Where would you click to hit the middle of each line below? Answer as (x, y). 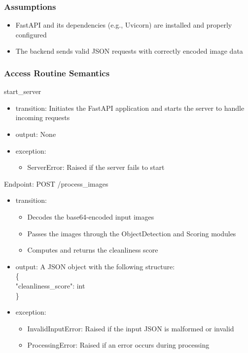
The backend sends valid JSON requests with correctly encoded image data (129, 51)
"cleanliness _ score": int (50, 285)
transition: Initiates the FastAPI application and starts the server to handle (130, 108)
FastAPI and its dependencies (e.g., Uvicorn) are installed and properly (124, 25)
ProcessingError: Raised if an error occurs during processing (118, 345)
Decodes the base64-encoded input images (91, 216)
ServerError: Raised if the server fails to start (96, 167)
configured (31, 34)
